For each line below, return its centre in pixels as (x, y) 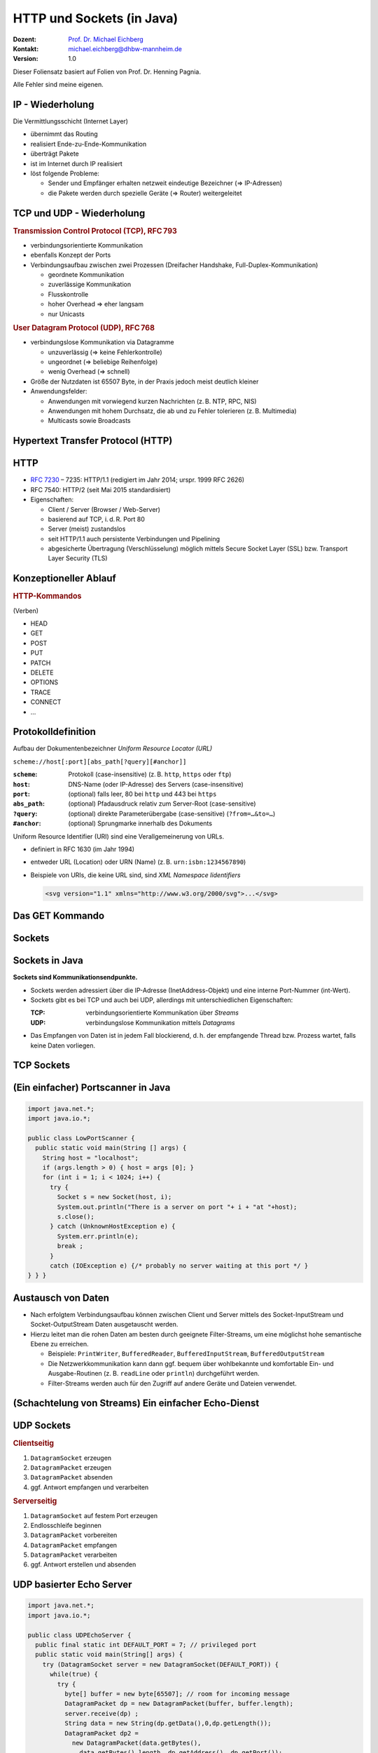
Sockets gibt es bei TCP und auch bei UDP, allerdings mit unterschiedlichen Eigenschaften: (162, 1000)
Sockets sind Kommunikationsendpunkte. (75, 977)
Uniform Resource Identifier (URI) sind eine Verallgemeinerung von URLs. (118, 836)
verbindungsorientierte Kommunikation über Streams (162, 1013)
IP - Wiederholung (54, 104)
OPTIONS (44, 682)
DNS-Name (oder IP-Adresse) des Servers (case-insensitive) (156, 784)
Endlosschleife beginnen (66, 1525)
